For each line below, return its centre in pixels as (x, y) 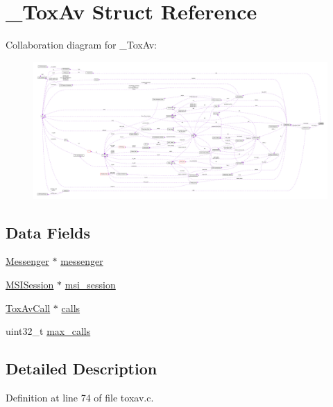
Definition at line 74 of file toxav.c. (80, 398)
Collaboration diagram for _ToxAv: (81, 45)
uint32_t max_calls (48, 331)
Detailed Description (82, 369)
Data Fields (48, 232)
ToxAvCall (28, 308)
